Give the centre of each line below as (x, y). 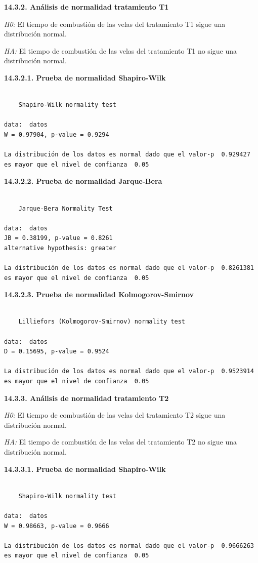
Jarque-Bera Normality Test (66, 208)
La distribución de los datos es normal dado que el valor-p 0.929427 (127, 155)
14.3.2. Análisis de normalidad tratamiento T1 (87, 7)
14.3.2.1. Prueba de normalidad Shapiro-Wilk (85, 77)
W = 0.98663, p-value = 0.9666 (57, 526)
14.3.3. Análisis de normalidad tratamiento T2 (87, 398)
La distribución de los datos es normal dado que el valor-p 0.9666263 (129, 546)
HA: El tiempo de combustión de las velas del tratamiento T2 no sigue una (121, 442)
